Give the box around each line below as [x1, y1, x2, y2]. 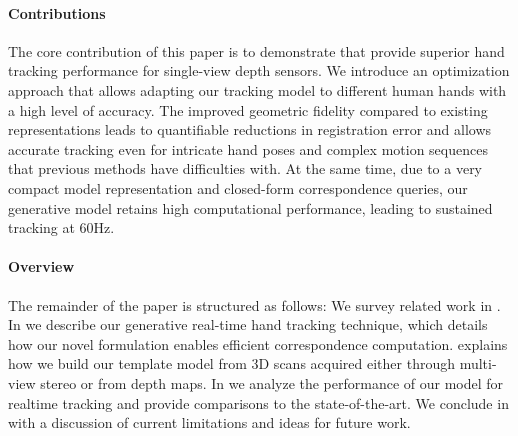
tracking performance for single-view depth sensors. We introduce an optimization [8, 60, 510, 81]
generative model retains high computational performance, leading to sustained [8, 197, 493, 218]
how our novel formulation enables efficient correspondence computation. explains [8, 333, 508, 354]
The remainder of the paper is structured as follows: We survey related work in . [8, 294, 501, 315]
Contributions [8, 2, 106, 23]
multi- [459, 353, 497, 374]
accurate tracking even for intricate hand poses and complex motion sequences [8, 138, 488, 159]
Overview [8, 256, 75, 277]
